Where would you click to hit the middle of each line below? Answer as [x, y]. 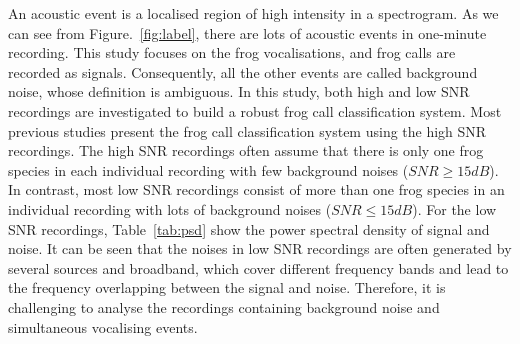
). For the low [454, 208]
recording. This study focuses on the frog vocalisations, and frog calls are [232, 52]
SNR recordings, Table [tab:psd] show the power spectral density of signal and [249, 228]
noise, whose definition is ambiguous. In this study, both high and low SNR [239, 91]
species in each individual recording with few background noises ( [208, 169]
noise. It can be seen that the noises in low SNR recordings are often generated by [260, 248]
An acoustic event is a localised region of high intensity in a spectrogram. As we [253, 13]
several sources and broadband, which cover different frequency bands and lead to [258, 267]
